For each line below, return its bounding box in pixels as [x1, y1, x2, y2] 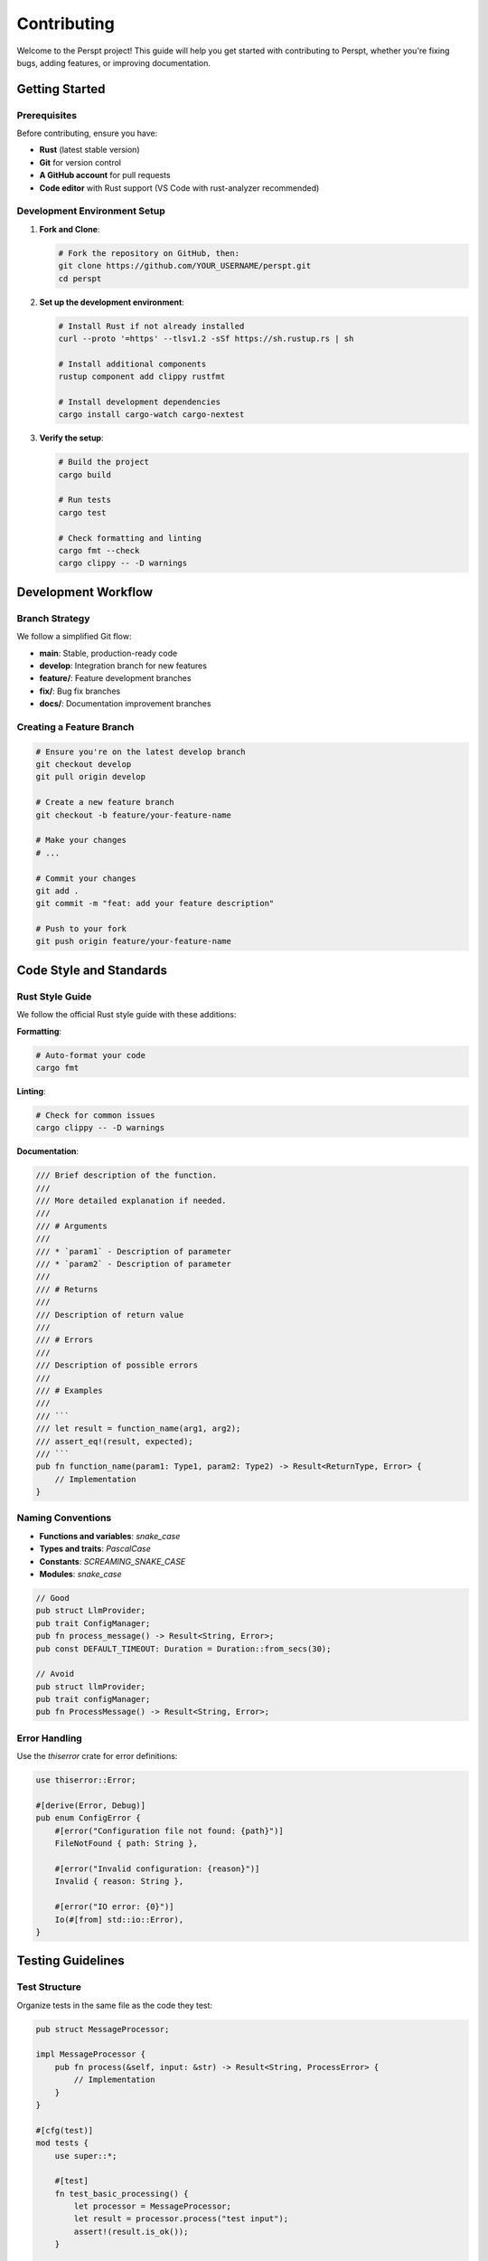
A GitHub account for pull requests [39, 170, 171, 181]
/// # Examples [35, 1385, 103, 1395]
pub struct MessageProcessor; [35, 2024, 170, 2034]
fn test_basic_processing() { [54, 2189, 189, 2199]
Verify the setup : [39, 432, 104, 443]
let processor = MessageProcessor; [73, 2201, 232, 2211]
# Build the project [58, 457, 149, 468]
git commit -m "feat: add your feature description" [35, 898, 275, 909]
